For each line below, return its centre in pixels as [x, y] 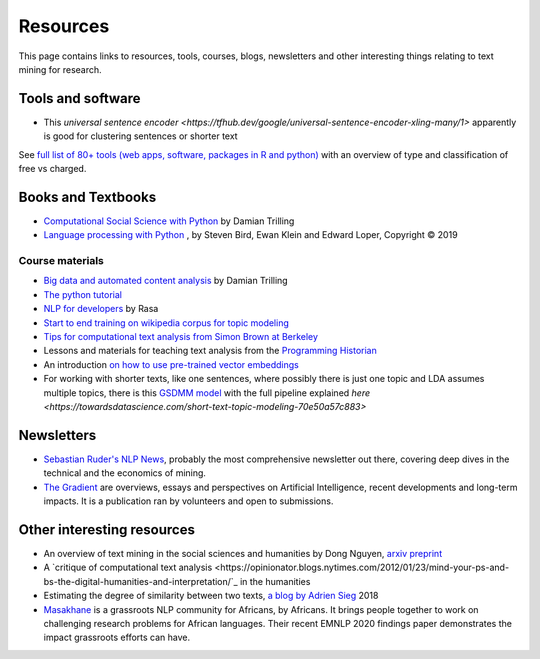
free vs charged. [52, 169]
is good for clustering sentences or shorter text [141, 136]
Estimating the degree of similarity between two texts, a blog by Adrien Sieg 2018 [211, 596]
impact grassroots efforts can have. [116, 637]
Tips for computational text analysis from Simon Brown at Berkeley [181, 337]
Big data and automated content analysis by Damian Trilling [166, 281]
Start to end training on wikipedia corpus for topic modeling [166, 322]
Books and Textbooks [87, 196]
